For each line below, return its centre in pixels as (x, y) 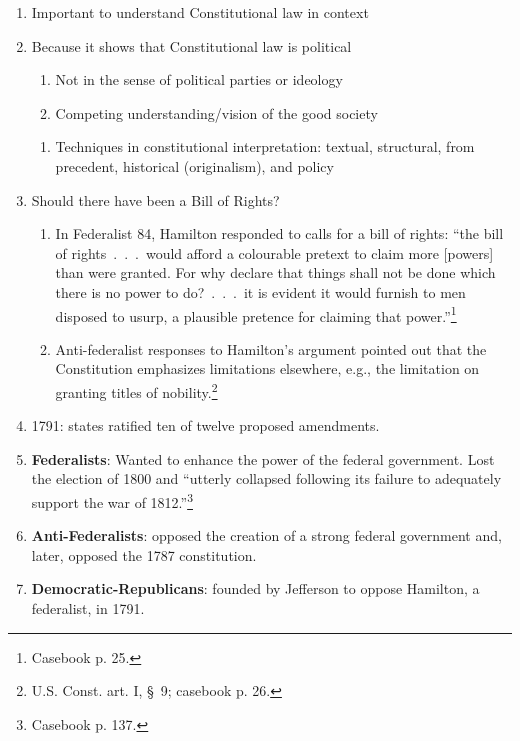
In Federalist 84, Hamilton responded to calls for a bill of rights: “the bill (279, 233)
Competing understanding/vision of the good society (216, 112)
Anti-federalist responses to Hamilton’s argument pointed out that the (271, 348)
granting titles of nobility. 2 (136, 390)
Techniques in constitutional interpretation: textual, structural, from (265, 146)
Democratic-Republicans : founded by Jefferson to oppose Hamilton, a (255, 588)
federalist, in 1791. (88, 608)
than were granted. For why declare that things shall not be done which (275, 272)
